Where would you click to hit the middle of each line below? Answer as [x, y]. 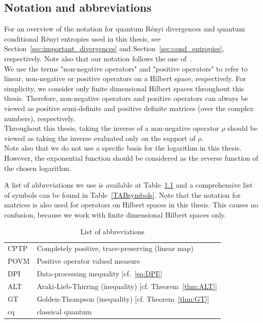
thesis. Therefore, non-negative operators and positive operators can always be [126, 98]
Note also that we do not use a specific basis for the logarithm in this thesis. [123, 148]
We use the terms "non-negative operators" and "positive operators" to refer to [126, 68]
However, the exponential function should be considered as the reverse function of [131, 157]
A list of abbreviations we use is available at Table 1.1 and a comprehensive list [128, 185]
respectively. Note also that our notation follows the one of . [98, 58]
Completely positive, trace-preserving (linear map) [115, 248]
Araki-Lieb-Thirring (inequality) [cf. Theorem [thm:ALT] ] [127, 286]
